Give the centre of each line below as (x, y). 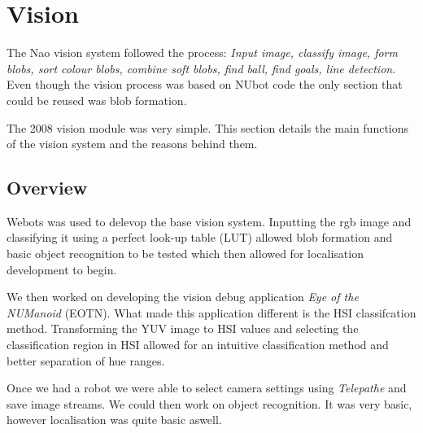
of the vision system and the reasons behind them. (132, 144)
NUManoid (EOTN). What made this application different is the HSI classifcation (211, 312)
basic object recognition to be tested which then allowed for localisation (185, 254)
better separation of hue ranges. (86, 360)
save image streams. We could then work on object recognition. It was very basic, (209, 403)
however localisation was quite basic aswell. (114, 420)
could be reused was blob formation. (97, 100)
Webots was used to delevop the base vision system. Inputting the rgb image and (209, 221)
